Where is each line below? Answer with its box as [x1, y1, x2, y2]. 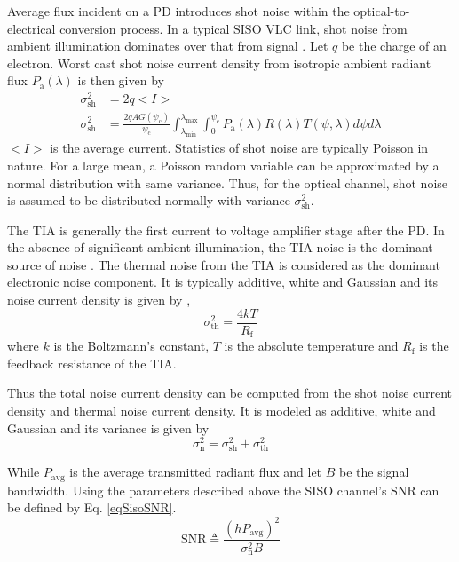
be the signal [339, 463, 409, 481]
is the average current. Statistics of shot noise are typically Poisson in [50, 139, 429, 157]
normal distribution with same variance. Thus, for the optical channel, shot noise [7, 173, 448, 192]
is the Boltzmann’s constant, [53, 336, 210, 355]
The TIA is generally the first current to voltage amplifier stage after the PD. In [7, 220, 445, 239]
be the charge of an [341, 36, 447, 55]
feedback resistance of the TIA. [7, 353, 177, 372]
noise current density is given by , [7, 290, 191, 309]
